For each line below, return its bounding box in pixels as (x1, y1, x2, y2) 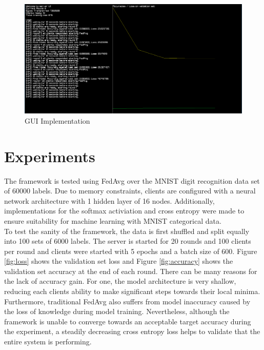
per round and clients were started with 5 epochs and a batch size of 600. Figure (4, 245, 257, 256)
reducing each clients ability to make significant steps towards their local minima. (4, 286, 260, 297)
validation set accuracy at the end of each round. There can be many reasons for (4, 265, 257, 276)
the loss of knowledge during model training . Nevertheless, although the (4, 306, 230, 317)
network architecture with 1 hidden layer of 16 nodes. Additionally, (4, 195, 215, 206)
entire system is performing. (4, 336, 92, 347)
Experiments (4, 145, 95, 166)
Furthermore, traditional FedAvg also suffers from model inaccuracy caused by (4, 296, 251, 306)
